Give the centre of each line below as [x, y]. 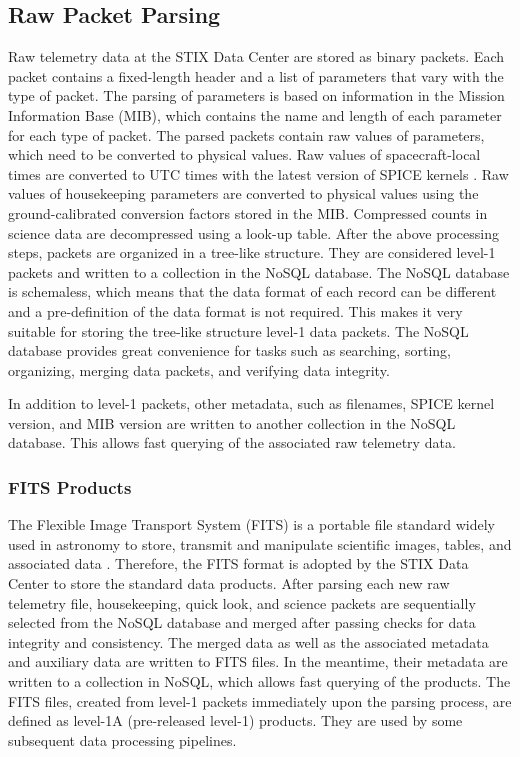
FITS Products [70, 487]
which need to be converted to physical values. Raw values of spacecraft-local [244, 154]
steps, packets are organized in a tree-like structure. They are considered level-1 [252, 252]
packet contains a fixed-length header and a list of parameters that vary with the [256, 75]
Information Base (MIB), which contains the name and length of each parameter [255, 114]
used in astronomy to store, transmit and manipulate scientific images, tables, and [260, 543]
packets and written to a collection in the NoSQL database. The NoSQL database [259, 271]
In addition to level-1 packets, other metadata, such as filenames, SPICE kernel [251, 403]
